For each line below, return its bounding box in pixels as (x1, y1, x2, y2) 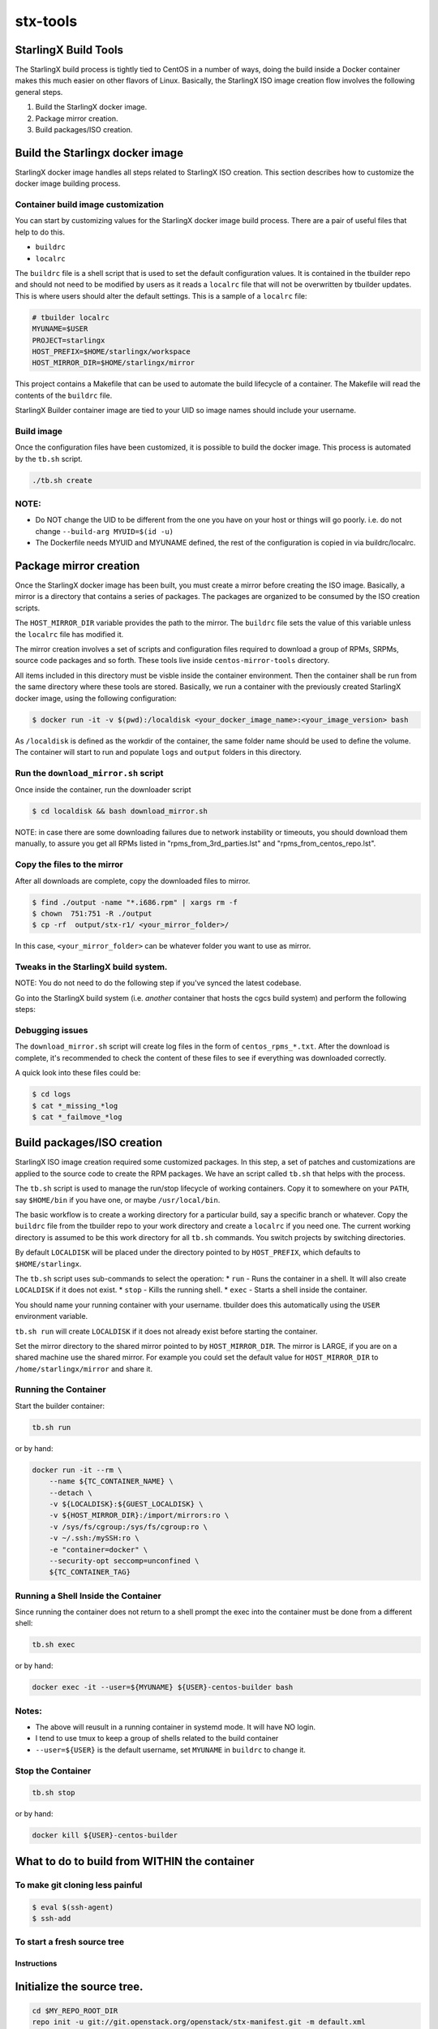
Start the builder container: (15, 1401, 105, 1411)
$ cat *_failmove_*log (32, 1112, 122, 1122)
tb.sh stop (32, 1788, 75, 1798)
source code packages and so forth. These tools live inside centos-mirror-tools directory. (15, 656, 330, 666)
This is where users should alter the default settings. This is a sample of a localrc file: (15, 291, 307, 300)
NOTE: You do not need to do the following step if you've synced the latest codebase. (15, 978, 302, 988)
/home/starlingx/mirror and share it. (15, 1363, 153, 1373)
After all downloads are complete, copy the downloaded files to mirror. (15, 876, 251, 885)
